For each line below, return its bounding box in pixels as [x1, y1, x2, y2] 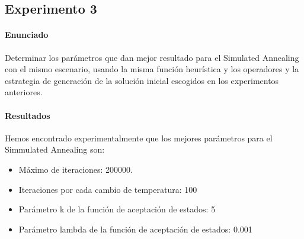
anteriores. [5, 86, 43, 98]
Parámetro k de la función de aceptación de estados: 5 [18, 203, 216, 215]
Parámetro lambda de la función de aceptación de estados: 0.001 [18, 222, 252, 235]
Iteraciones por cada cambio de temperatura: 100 [18, 183, 197, 195]
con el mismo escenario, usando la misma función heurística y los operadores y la [5, 63, 299, 75]
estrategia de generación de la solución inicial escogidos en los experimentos [5, 74, 279, 86]
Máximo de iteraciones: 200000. [18, 163, 133, 175]
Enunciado [5, 28, 49, 41]
